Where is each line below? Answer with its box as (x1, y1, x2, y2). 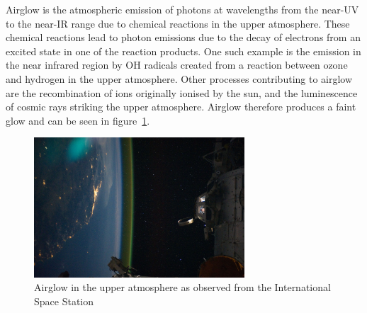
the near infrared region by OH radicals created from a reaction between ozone (6, 57, 348, 72)
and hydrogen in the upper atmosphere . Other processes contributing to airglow (6, 71, 353, 86)
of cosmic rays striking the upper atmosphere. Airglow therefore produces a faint (6, 99, 356, 114)
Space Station (34, 293, 94, 308)
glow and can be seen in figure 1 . (6, 113, 150, 127)
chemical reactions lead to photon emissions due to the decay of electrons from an (6, 30, 361, 45)
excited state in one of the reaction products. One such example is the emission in (6, 43, 361, 58)
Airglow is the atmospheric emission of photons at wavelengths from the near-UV (6, 2, 359, 16)
